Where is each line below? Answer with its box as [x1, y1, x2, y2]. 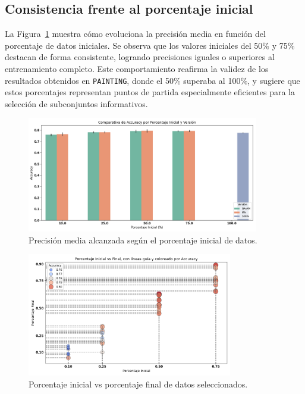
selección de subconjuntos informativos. [5, 97, 148, 110]
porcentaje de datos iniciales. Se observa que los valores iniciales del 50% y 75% [5, 39, 295, 51]
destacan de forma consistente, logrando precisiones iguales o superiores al [5, 51, 275, 63]
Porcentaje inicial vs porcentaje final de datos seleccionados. [29, 377, 248, 390]
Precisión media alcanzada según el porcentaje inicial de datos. [29, 233, 257, 246]
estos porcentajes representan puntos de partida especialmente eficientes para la [5, 86, 295, 98]
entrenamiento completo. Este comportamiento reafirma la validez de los [5, 62, 269, 74]
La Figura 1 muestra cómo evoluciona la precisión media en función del [5, 27, 266, 40]
